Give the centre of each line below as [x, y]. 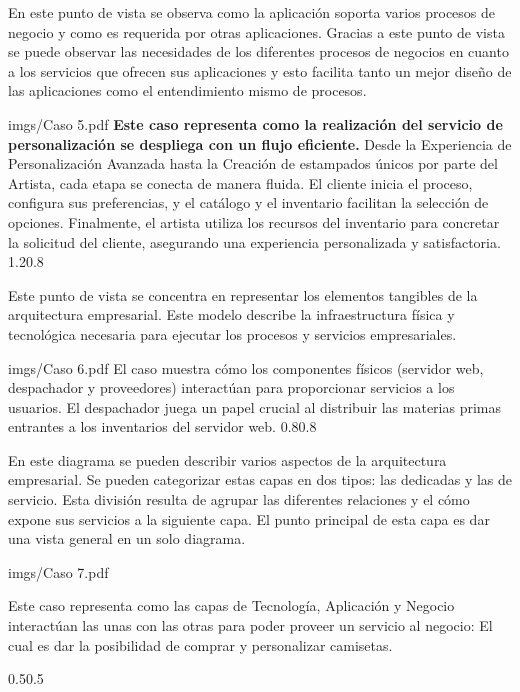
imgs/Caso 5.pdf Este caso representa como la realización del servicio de [255, 123]
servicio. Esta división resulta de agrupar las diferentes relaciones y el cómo [239, 499]
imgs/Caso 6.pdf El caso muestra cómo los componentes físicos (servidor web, [246, 367]
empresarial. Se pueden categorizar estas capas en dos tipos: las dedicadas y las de [260, 479]
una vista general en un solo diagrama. [127, 538]
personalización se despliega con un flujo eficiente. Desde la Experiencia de [260, 143]
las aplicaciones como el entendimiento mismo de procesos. [187, 90]
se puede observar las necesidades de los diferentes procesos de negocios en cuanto [258, 51]
